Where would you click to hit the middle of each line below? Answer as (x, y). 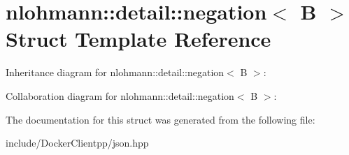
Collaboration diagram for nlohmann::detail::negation (120, 95)
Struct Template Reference (138, 39)
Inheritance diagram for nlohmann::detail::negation (115, 72)
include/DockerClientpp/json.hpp (77, 143)
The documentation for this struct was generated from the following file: (161, 119)
